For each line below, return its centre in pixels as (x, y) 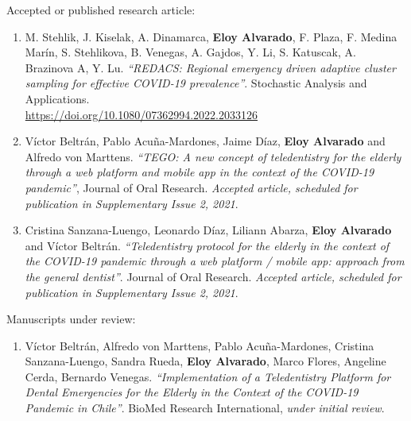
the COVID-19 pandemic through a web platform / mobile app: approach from (215, 261)
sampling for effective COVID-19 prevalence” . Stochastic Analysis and (196, 83)
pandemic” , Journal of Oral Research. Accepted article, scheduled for (191, 187)
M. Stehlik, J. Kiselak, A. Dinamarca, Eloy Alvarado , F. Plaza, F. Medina (211, 36)
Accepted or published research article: (101, 10)
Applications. (57, 98)
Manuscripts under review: (71, 319)
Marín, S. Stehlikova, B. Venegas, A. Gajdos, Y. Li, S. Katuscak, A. (190, 52)
